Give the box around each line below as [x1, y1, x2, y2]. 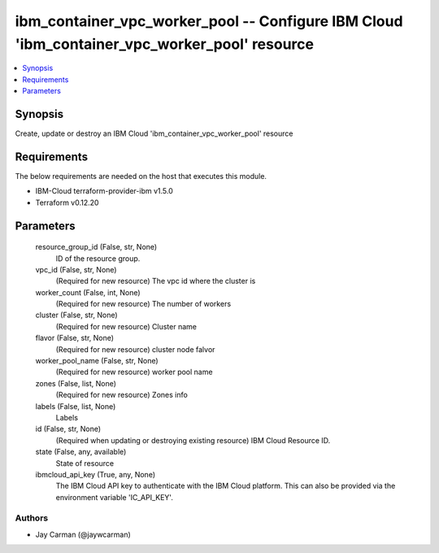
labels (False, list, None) [35, 401, 116, 411]
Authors [15, 512, 49, 524]
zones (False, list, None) [35, 378, 117, 388]
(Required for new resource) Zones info [55, 390, 189, 400]
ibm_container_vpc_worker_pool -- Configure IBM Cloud [15, 12, 403, 30]
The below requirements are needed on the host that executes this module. [15, 171, 267, 181]
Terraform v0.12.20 [35, 198, 99, 207]
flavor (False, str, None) [35, 333, 114, 343]
